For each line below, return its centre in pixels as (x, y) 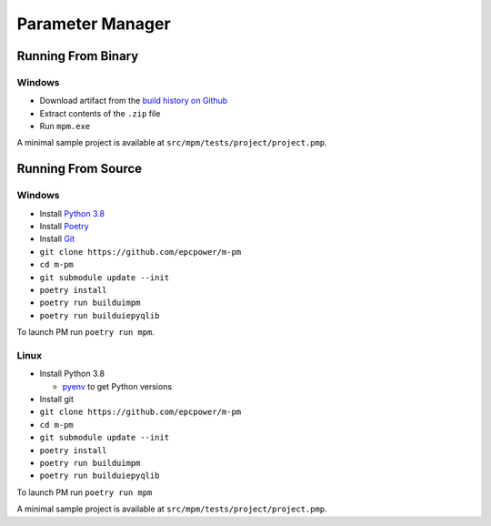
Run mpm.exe (65, 126)
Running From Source (80, 169)
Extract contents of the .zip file (100, 113)
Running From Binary (78, 56)
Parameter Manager (94, 24)
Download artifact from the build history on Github (134, 101)
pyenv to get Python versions (117, 386)
